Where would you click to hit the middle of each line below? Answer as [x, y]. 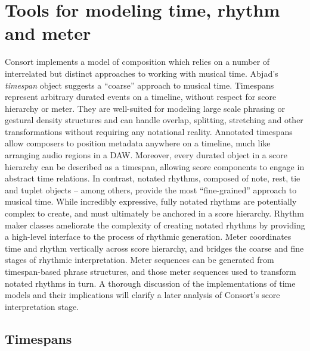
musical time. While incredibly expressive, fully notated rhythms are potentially [151, 201]
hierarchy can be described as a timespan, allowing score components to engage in [155, 166]
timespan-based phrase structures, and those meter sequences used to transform [151, 271]
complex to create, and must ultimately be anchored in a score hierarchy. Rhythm [154, 213]
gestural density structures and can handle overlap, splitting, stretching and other [154, 120]
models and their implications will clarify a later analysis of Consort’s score [142, 295]
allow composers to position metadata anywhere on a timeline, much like [138, 143]
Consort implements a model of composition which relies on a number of [137, 62]
